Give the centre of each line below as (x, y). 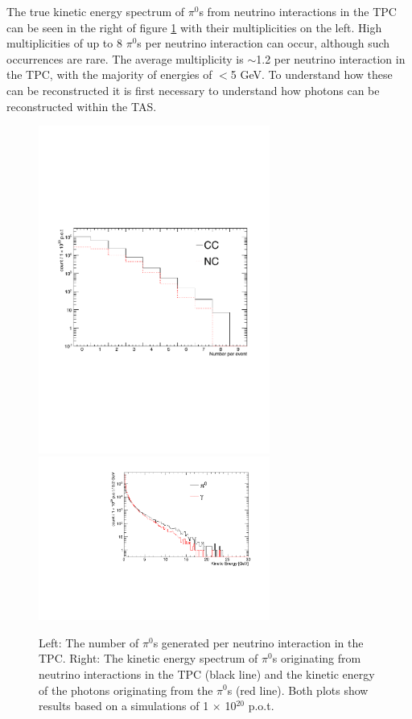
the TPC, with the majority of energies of (109, 74)
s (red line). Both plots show (298, 690)
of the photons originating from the (126, 690)
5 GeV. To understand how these (311, 74)
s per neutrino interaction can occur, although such (264, 43)
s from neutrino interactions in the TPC (298, 11)
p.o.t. (261, 706)
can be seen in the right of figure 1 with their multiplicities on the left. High (194, 27)
